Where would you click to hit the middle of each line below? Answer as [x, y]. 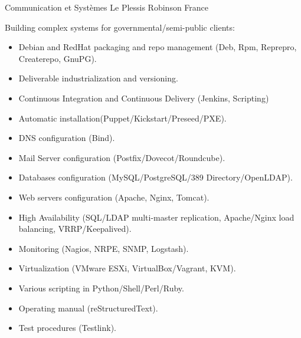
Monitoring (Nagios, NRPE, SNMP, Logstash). [104, 248]
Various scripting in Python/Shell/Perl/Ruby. [101, 288]
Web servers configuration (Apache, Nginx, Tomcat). [114, 197]
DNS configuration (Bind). [67, 138]
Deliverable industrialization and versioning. [98, 78]
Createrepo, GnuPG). [58, 58]
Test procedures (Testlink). [67, 328]
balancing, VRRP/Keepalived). [75, 229]
